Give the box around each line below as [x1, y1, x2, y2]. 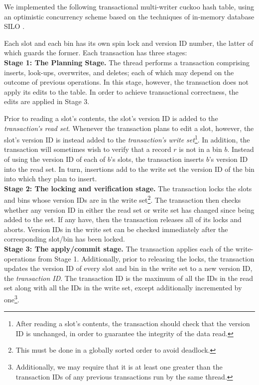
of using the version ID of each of [4, 153, 106, 164]
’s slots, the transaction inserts [111, 153, 204, 164]
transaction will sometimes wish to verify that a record [4, 144, 171, 154]
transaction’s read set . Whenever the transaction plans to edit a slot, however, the [4, 123, 254, 133]
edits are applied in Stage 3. [4, 96, 90, 107]
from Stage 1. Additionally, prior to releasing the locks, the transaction [38, 253, 255, 263]
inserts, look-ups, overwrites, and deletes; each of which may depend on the [4, 67, 234, 77]
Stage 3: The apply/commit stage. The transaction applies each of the [4, 243, 234, 254]
